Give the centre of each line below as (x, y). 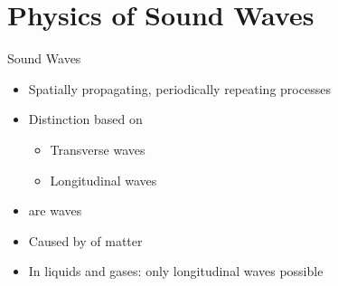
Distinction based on (85, 119)
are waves (55, 210)
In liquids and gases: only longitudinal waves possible (176, 271)
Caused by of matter (85, 240)
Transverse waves (98, 149)
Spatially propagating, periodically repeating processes (179, 88)
